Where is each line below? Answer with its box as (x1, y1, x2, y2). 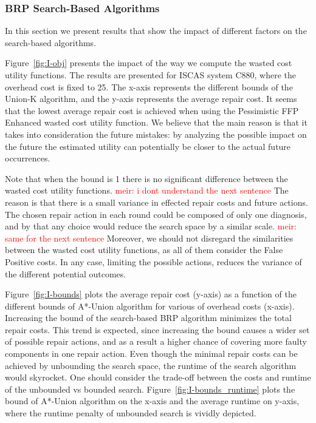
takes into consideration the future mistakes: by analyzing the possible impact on (5, 127, 307, 140)
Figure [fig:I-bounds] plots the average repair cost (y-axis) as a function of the (5, 288, 297, 300)
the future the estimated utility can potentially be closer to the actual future (5, 140, 291, 152)
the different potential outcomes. (5, 267, 126, 280)
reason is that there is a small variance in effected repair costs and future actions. (5, 195, 308, 208)
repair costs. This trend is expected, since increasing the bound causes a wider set (5, 323, 310, 336)
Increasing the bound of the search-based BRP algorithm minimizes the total (5, 311, 292, 324)
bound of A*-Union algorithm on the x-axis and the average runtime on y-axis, (5, 394, 300, 407)
